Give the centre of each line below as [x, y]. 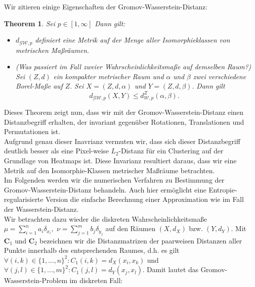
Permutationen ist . [32, 131]
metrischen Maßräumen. [52, 50]
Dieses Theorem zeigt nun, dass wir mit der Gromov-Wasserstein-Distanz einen [124, 112]
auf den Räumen [130, 228]
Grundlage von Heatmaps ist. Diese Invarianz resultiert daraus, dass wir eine [120, 160]
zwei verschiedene [219, 76]
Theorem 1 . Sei [30, 23]
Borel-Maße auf [39, 86]
